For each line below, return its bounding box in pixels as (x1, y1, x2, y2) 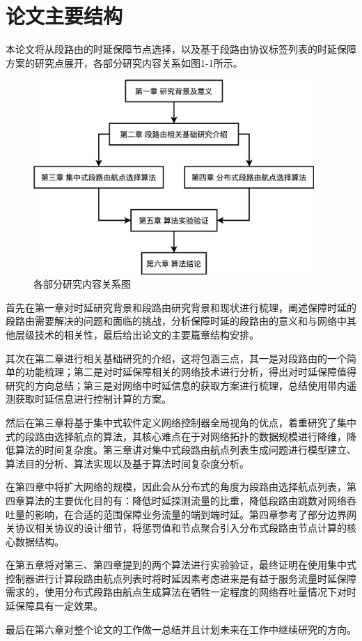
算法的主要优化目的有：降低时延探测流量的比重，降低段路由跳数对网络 (24, 493, 347, 507)
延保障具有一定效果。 (6, 598, 103, 613)
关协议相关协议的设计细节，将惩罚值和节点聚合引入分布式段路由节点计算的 (6, 520, 347, 535)
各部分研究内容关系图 (33, 277, 131, 291)
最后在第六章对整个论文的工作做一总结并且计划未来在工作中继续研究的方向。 (6, 621, 356, 636)
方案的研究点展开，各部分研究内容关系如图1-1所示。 (6, 55, 243, 70)
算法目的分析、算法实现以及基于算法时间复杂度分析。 (6, 456, 249, 470)
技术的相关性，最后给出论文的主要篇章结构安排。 (34, 327, 259, 341)
